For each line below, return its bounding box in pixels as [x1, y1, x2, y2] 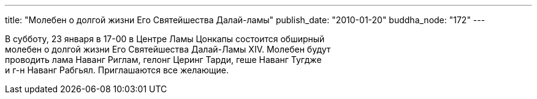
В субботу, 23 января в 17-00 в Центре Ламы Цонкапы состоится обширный [5, 34, 325, 44]
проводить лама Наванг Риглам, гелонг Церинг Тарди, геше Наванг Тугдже [5, 54, 322, 65]
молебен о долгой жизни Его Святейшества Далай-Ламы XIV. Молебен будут [5, 44, 331, 54]
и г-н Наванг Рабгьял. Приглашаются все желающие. [5, 65, 229, 75]
